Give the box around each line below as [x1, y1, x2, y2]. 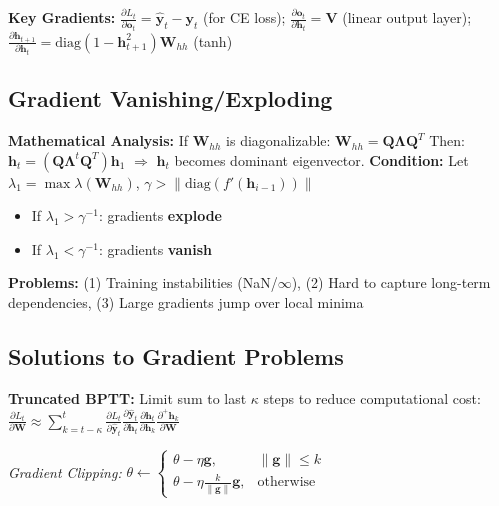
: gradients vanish [98, 238, 212, 259]
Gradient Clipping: [8, 461, 122, 482]
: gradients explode [98, 205, 222, 226]
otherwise [257, 475, 316, 490]
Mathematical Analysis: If [8, 130, 189, 151]
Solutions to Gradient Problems [8, 341, 344, 372]
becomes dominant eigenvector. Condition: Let [174, 149, 469, 170]
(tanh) [193, 30, 233, 51]
